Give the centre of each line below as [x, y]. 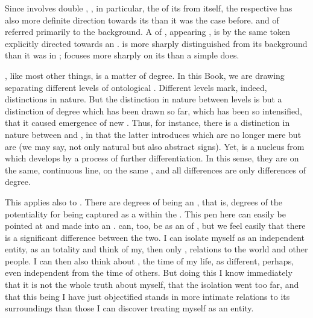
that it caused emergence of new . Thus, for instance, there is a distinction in [147, 123]
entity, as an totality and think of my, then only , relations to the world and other [156, 249]
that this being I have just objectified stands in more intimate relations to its [147, 296]
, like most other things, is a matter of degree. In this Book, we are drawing [145, 75]
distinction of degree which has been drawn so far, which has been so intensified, [153, 111]
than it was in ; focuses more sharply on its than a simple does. [122, 55]
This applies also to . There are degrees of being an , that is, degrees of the [144, 201]
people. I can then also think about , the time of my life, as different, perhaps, [150, 260]
